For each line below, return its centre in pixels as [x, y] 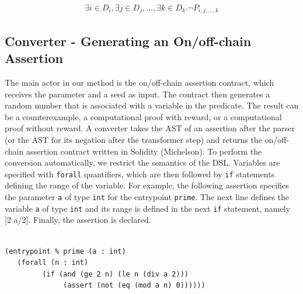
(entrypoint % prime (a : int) [65, 251]
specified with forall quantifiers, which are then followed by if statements [140, 174]
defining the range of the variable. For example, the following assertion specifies [147, 185]
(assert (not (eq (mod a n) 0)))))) [134, 286]
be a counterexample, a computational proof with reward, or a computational [143, 116]
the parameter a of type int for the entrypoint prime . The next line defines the [147, 197]
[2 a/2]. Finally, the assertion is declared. [78, 220]
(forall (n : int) [53, 263]
